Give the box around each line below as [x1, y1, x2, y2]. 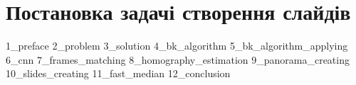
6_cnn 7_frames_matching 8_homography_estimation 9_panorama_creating [6, 52, 350, 67]
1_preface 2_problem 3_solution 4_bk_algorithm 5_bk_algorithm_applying [6, 38, 348, 53]
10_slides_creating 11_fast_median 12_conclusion [6, 66, 231, 81]
